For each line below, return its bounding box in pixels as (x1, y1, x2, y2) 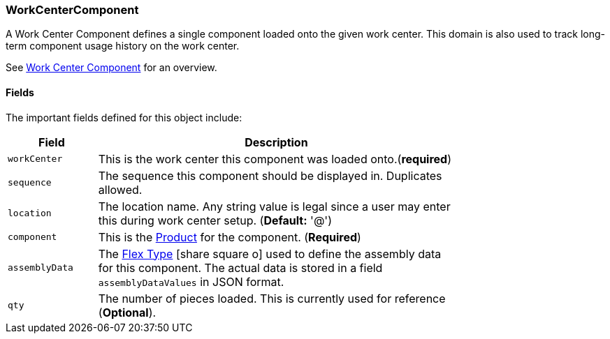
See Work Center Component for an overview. (6, 61, 217, 74)
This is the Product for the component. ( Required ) (98, 229, 361, 244)
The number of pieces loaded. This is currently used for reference (98, 291, 446, 306)
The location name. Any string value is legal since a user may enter (98, 199, 451, 213)
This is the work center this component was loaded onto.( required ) (98, 151, 452, 166)
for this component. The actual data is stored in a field (98, 260, 383, 275)
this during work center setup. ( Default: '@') (98, 213, 332, 227)
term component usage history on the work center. (6, 40, 240, 52)
